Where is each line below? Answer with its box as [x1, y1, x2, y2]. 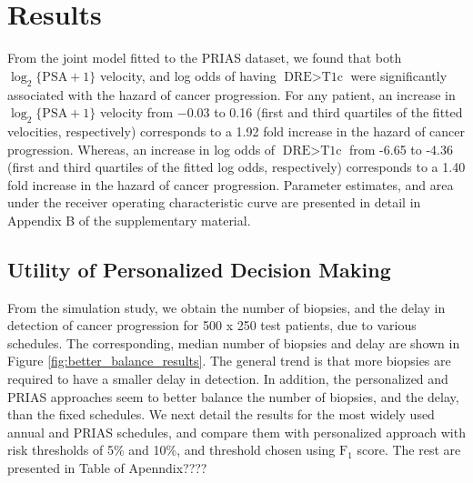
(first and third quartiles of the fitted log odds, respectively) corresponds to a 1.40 [7, 157, 466, 176]
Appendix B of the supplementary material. [7, 210, 251, 229]
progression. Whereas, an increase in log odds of [7, 139, 276, 158]
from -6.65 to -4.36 [349, 139, 453, 158]
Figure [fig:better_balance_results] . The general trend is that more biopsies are [7, 351, 451, 370]
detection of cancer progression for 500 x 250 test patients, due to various [7, 316, 417, 335]
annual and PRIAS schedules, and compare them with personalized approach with [7, 422, 466, 441]
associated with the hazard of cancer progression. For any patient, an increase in [7, 85, 456, 104]
